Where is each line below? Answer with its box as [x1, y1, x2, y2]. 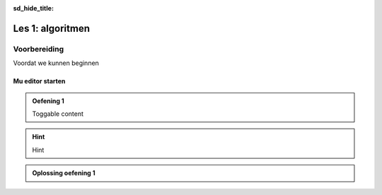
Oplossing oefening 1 [32, 169, 95, 177]
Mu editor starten [13, 77, 66, 85]
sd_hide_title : [13, 4, 54, 12]
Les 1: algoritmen [13, 22, 90, 35]
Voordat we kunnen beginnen [13, 59, 99, 67]
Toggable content [32, 110, 84, 118]
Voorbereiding [13, 44, 64, 54]
